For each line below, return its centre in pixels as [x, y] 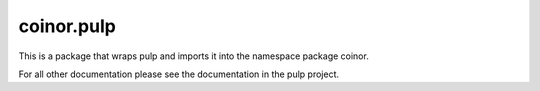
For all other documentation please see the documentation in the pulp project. [179, 74]
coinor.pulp [67, 26]
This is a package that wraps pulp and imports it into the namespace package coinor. [193, 56]
